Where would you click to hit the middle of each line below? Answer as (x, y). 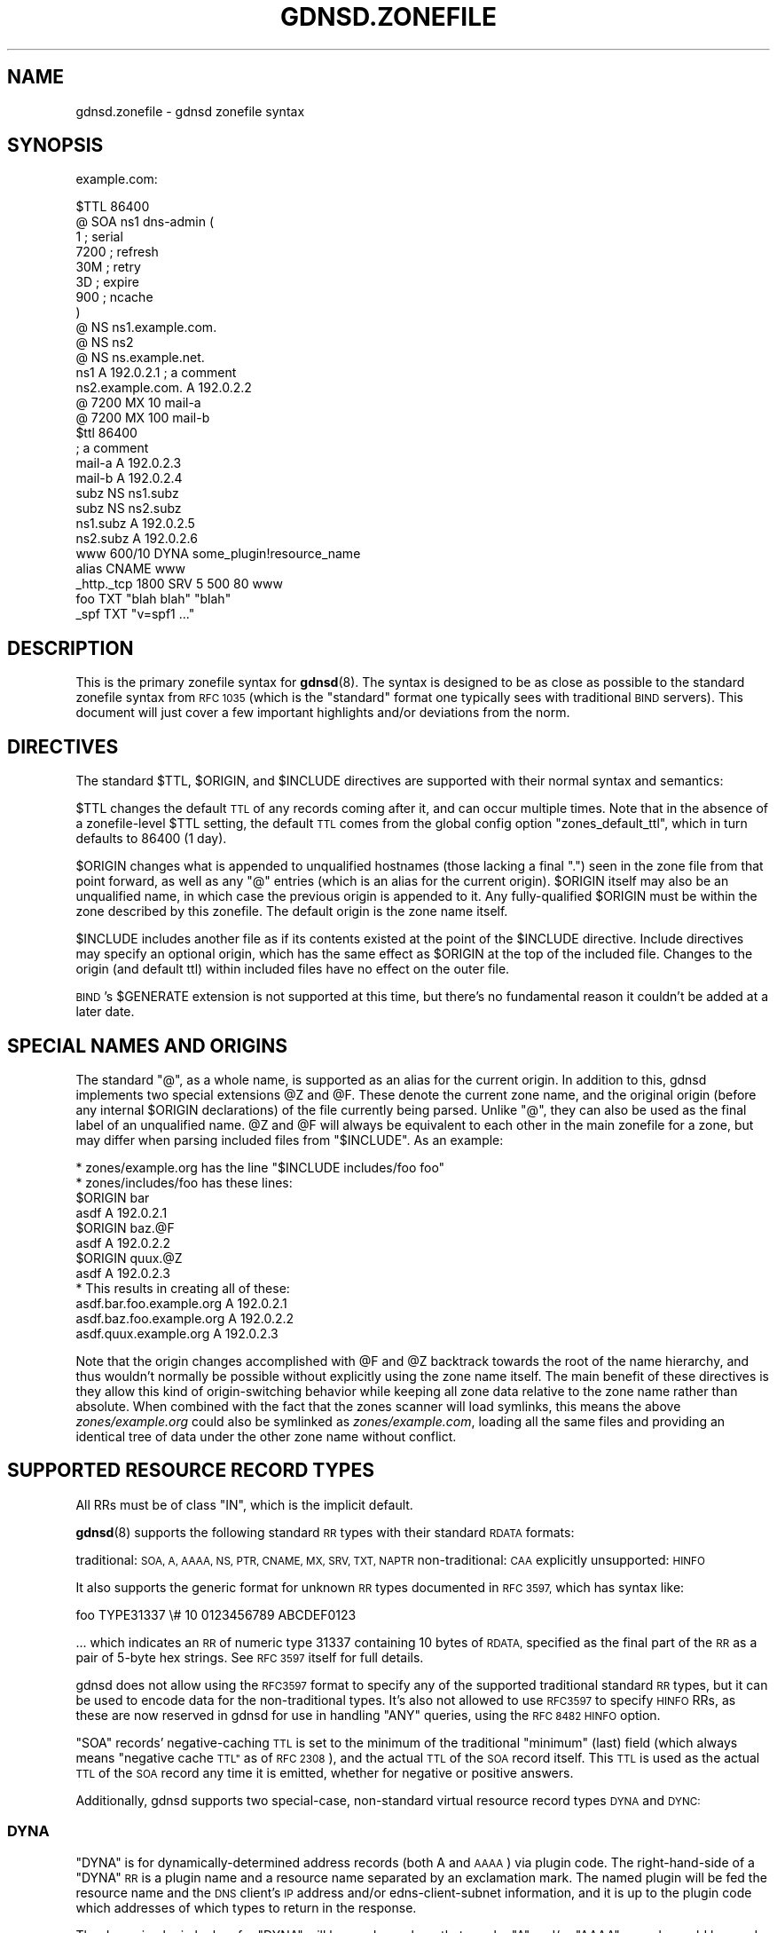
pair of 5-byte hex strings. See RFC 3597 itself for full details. (250, 1657)
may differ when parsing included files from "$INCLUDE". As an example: (290, 1140)
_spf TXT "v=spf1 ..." (135, 614)
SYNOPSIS (55, 146)
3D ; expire (107, 282)
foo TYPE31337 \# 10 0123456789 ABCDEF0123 (216, 1614)
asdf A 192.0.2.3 (123, 1273)
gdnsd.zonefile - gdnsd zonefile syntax (190, 111)
